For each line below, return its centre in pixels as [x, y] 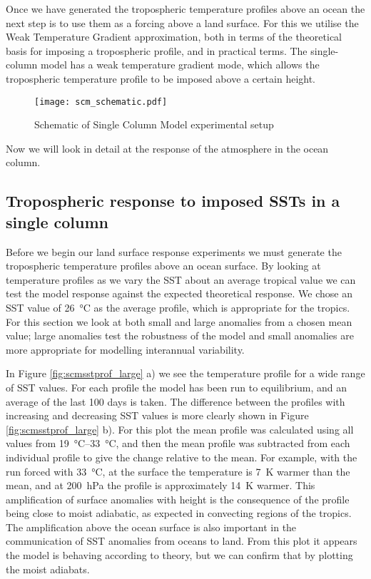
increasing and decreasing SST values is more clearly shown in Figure [157, 415]
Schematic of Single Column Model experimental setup [154, 124]
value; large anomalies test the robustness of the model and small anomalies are [180, 335]
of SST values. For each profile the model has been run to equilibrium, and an [177, 387]
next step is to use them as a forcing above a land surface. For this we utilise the [182, 22]
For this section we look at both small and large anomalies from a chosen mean [179, 321]
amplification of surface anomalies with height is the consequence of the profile [178, 499]
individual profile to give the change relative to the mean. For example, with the [182, 457]
